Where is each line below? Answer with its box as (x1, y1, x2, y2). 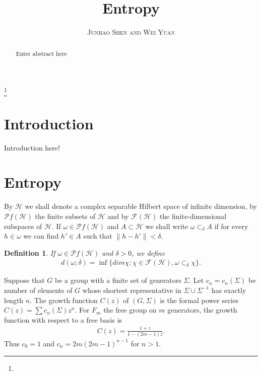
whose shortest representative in (82, 284, 181, 295)
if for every (214, 220, 248, 231)
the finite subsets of (35, 210, 96, 221)
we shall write (145, 220, 188, 231)
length (4, 294, 24, 305)
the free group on (103, 305, 157, 315)
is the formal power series (160, 294, 239, 305)
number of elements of (4, 284, 73, 295)
